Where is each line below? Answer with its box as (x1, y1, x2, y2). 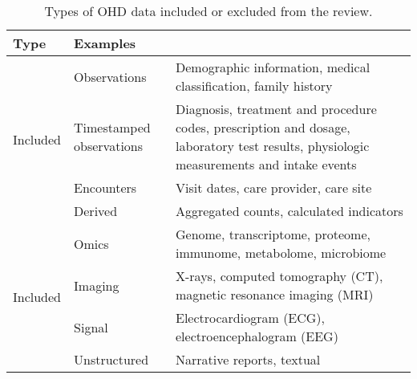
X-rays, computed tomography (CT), (175, 267, 383, 285)
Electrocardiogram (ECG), (175, 308, 326, 327)
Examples (74, 34, 136, 52)
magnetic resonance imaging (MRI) (175, 285, 374, 304)
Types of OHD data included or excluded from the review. (44, 2, 373, 20)
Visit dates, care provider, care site (175, 178, 372, 197)
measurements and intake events (175, 155, 357, 173)
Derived (74, 202, 118, 220)
